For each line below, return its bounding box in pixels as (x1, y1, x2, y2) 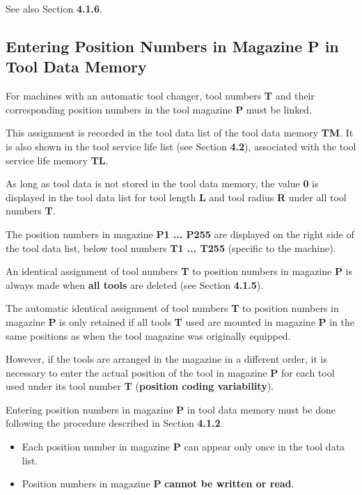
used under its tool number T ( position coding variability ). (6, 379, 274, 393)
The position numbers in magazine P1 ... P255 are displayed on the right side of (6, 226, 354, 241)
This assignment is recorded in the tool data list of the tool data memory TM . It (6, 125, 354, 140)
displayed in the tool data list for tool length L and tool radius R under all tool (6, 189, 347, 204)
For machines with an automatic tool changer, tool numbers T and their (6, 88, 315, 103)
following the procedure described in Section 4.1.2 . (6, 416, 223, 430)
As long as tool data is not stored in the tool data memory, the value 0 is (6, 176, 319, 191)
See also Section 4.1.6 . (6, 1, 102, 15)
